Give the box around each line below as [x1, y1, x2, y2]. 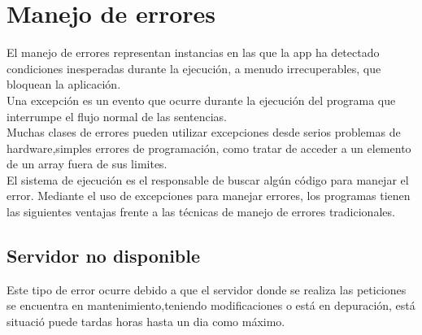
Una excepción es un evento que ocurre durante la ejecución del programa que [7, 91, 396, 108]
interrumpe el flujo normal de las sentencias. [7, 107, 228, 124]
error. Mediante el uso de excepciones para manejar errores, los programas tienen [7, 187, 411, 204]
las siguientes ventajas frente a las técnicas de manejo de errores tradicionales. [7, 203, 395, 220]
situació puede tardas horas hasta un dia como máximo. [7, 313, 285, 330]
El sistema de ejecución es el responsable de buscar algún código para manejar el [7, 171, 409, 188]
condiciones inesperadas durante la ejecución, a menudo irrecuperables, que [7, 59, 381, 76]
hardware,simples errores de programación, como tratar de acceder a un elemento [7, 139, 411, 156]
